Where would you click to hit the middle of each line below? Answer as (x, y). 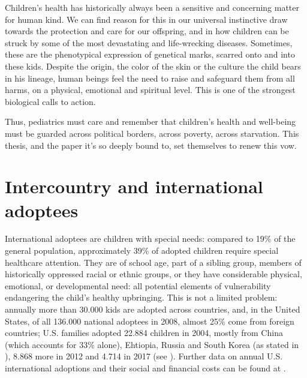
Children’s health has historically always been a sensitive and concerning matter (152, 7)
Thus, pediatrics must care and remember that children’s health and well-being (151, 121)
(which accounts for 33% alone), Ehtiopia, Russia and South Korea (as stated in (152, 344)
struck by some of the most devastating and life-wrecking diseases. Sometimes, (149, 42)
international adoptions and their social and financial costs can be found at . (145, 367)
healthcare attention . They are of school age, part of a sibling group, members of (153, 262)
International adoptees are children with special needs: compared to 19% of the (150, 238)
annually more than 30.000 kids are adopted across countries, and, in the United (153, 309)
